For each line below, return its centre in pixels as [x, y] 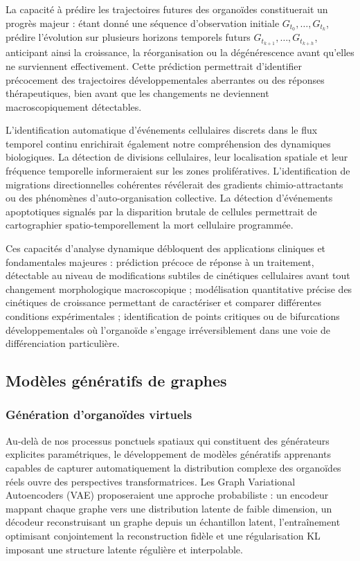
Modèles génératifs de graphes [116, 381]
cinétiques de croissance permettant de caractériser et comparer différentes [164, 302]
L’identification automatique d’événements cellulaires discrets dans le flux [162, 130]
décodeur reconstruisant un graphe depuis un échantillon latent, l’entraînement [173, 522]
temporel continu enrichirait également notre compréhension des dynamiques [168, 143]
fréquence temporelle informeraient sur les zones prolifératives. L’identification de [178, 171]
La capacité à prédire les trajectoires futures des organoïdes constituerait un [167, 9]
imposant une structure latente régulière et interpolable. [124, 549]
